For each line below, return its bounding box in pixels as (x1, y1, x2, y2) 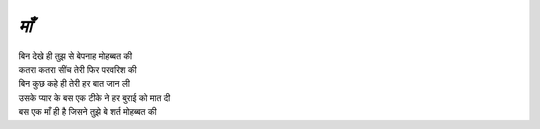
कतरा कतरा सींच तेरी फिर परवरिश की (18, 63, 137, 75)
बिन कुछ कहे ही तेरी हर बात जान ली (18, 78, 130, 90)
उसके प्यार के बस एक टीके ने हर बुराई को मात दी (18, 91, 171, 104)
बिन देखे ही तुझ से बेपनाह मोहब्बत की (18, 50, 133, 62)
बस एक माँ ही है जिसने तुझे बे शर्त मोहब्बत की (18, 106, 157, 118)
